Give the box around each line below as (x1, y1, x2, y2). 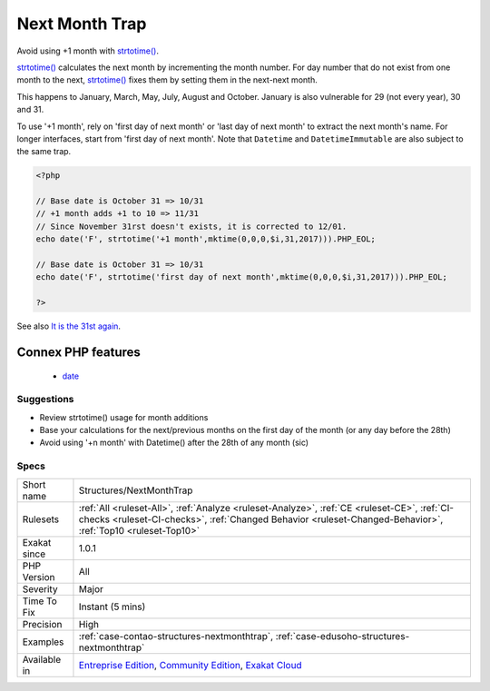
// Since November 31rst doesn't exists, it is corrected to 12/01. (35, 221, 348, 232)
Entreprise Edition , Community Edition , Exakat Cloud (78, 658, 303, 671)
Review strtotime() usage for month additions (39, 411, 209, 422)
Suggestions (16, 393, 74, 406)
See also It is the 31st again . (16, 321, 122, 331)
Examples (22, 636, 64, 648)
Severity (22, 582, 58, 595)
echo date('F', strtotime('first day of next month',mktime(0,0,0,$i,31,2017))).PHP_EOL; (35, 272, 448, 282)
